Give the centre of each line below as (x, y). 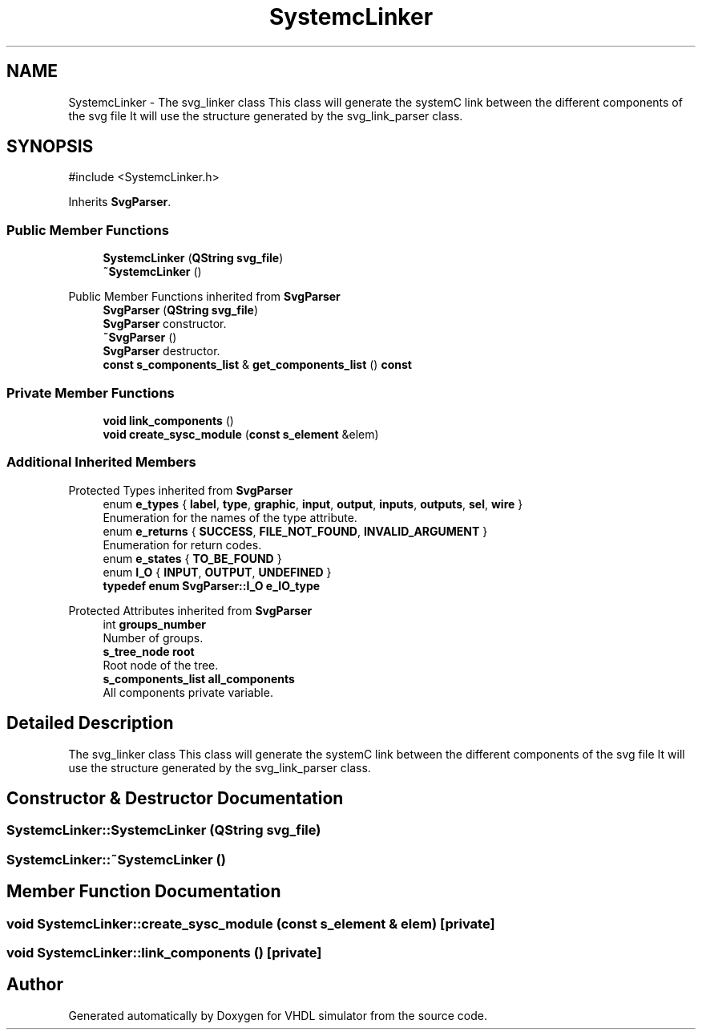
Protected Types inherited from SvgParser (181, 490)
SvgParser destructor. (161, 351)
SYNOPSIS (50, 147)
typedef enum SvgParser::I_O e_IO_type (212, 585)
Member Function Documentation (144, 892)
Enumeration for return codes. (182, 544)
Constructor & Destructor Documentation (175, 798)
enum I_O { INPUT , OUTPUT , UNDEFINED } (217, 572)
